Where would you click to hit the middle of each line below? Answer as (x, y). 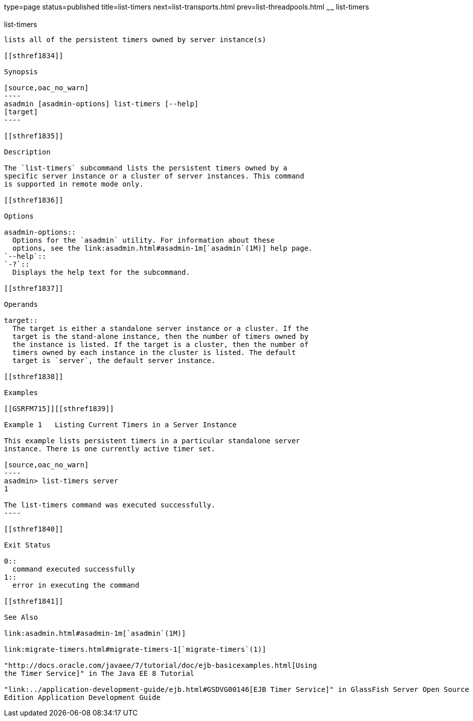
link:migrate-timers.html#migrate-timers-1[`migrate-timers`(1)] (135, 649)
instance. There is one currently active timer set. (110, 448)
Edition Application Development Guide (82, 697)
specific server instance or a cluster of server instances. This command (154, 176)
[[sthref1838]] (34, 376)
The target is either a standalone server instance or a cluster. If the (160, 328)
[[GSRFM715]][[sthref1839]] (59, 408)
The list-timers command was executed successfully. (110, 505)
